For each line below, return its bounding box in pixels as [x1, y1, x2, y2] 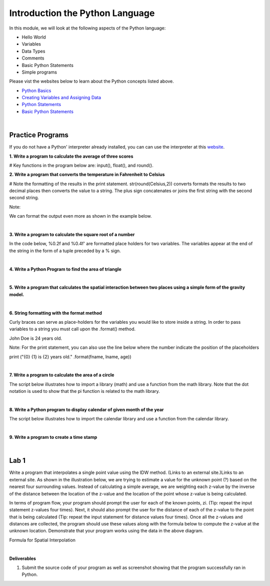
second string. [9, 195, 39, 201]
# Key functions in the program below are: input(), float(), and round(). [9, 162, 153, 168]
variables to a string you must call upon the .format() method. [9, 326, 136, 332]
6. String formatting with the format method [9, 310, 102, 316]
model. [9, 291, 24, 297]
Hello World [21, 34, 46, 40]
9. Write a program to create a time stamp [9, 434, 97, 440]
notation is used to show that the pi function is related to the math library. [9, 388, 160, 394]
